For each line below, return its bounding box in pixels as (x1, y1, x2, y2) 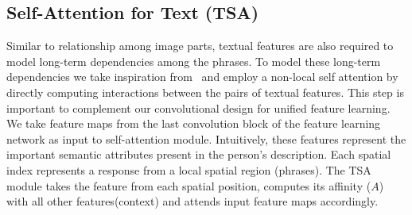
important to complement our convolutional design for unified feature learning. (6, 99, 391, 116)
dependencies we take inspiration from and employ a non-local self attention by (6, 68, 398, 85)
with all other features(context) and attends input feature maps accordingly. (6, 193, 379, 209)
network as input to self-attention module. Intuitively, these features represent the (6, 130, 406, 147)
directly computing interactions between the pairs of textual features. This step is (6, 83, 404, 100)
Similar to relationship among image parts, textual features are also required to (6, 37, 394, 54)
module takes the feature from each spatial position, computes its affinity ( (6, 177, 371, 194)
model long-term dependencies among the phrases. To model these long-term (6, 52, 381, 69)
